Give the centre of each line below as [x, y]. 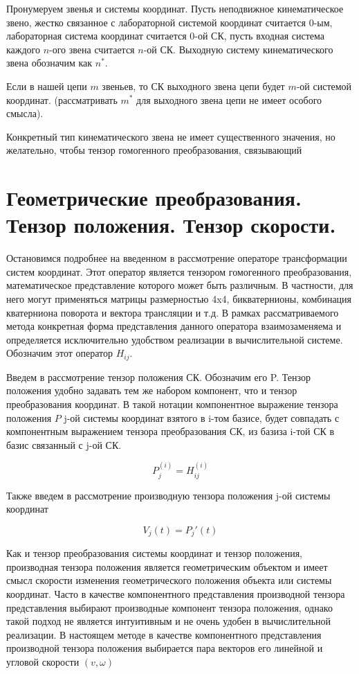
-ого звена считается [92, 49]
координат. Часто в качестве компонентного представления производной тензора [176, 594]
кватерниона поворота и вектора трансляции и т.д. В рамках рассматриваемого [173, 312]
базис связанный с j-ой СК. [64, 444]
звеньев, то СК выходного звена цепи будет [193, 86]
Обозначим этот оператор [59, 353]
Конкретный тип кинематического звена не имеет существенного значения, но [171, 136]
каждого [23, 49]
